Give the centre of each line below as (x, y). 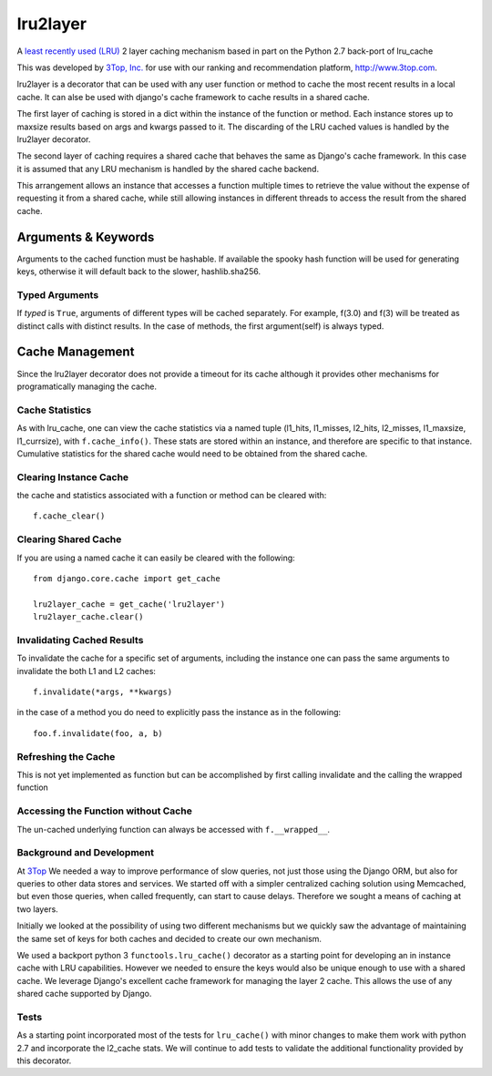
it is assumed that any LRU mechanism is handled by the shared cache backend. (168, 169)
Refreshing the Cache (66, 756)
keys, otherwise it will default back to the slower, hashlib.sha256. (139, 272)
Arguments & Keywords (86, 237)
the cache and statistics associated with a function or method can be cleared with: (172, 496)
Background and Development (86, 853)
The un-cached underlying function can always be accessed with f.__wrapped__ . (174, 829)
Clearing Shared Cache (69, 539)
